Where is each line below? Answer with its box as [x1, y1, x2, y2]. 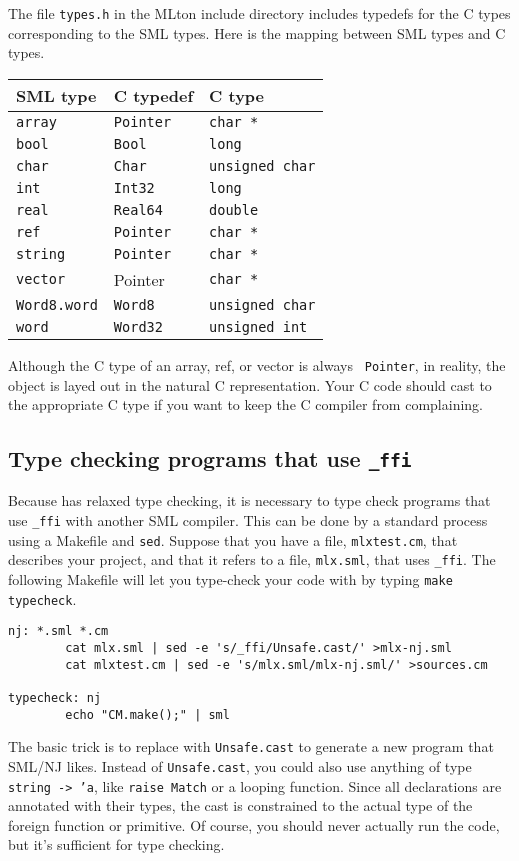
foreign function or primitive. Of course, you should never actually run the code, [8, 814, 500, 835]
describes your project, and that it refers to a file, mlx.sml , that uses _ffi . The [8, 549, 496, 570]
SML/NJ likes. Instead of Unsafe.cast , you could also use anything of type [8, 755, 472, 776]
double [209, 201, 259, 218]
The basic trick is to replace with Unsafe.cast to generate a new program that [8, 736, 494, 757]
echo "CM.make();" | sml [65, 707, 230, 722]
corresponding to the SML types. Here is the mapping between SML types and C [8, 22, 506, 43]
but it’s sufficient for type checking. [8, 834, 225, 855]
